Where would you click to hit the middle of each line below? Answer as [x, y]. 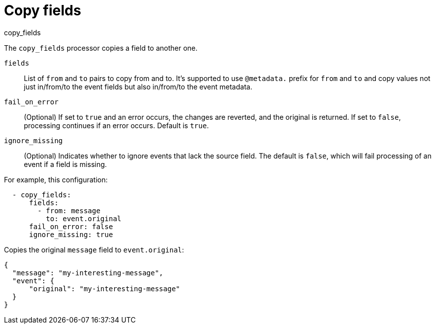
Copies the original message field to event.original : [94, 249]
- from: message [69, 210]
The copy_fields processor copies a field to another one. [101, 48]
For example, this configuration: [56, 179]
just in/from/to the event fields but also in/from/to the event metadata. [138, 86]
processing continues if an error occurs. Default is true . [116, 125]
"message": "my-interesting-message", [88, 273]
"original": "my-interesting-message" [105, 288]
